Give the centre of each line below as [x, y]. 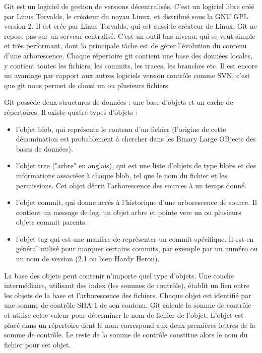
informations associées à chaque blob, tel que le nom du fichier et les [121, 175]
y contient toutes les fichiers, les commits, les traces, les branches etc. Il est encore [131, 65]
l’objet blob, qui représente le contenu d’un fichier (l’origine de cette [121, 129]
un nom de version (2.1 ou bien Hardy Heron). [88, 259]
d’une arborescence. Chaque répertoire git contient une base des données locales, [128, 55]
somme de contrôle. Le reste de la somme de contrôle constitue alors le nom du [126, 335]
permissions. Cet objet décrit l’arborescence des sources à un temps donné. [131, 185]
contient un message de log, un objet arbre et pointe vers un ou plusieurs [128, 212]
